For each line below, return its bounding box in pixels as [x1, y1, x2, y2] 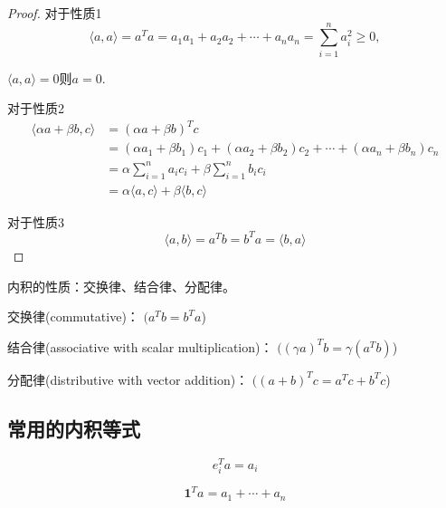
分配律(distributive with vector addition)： [7, 369, 249, 388]
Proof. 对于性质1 [7, 4, 102, 22]
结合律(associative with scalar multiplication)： [7, 337, 273, 356]
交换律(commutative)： [7, 307, 139, 326]
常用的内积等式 [7, 414, 140, 442]
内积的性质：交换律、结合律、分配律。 [7, 276, 235, 295]
